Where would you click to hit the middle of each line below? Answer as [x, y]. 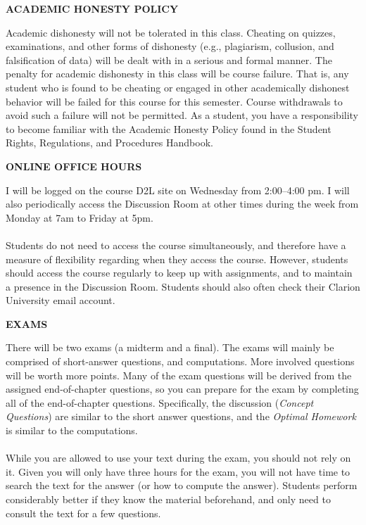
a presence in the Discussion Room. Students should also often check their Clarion [183, 286]
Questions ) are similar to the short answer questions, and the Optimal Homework [181, 416]
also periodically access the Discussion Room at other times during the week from [182, 204]
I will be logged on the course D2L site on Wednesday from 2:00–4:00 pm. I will [178, 190]
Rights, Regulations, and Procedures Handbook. [109, 143]
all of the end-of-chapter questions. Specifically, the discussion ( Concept [160, 402]
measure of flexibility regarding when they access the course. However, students [177, 259]
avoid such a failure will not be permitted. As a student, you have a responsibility [182, 115]
